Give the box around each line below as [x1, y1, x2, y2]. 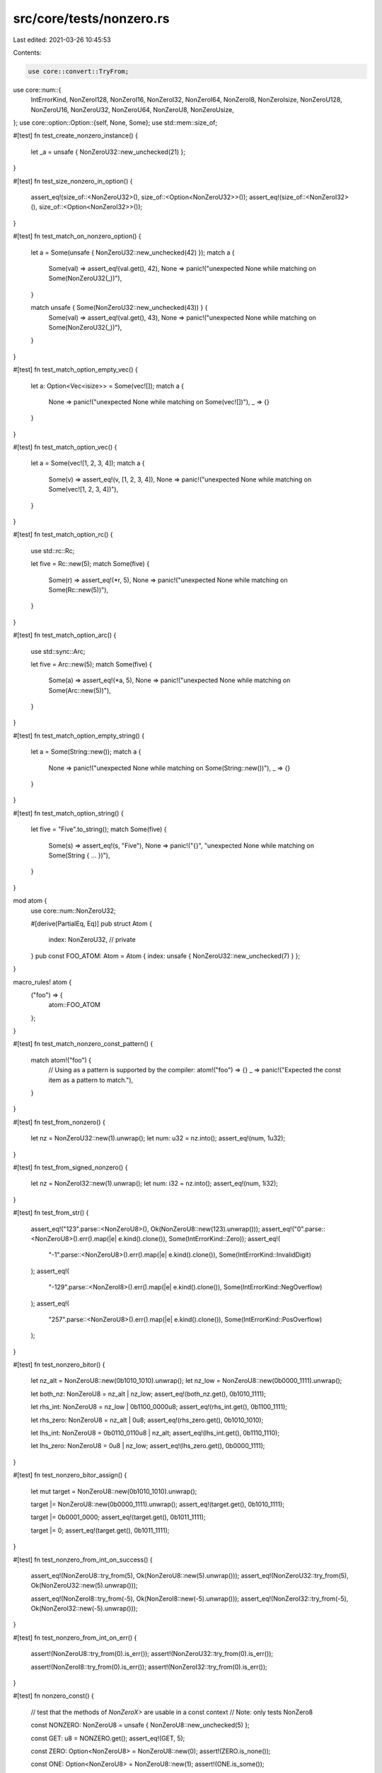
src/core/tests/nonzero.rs [13, 11, 170, 26]
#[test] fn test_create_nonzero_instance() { [13, 131, 138, 140]
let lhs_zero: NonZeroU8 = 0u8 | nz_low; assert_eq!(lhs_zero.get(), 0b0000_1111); [30, 1442, 265, 1450]
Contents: [13, 48, 42, 57]
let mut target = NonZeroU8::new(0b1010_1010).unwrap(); [30, 1486, 197, 1496]
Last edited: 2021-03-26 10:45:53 [13, 35, 111, 44]
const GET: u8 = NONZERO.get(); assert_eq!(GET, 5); [30, 1734, 185, 1743]
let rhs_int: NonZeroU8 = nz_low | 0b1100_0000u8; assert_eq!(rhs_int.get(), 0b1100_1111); [30, 1403, 288, 1411]
